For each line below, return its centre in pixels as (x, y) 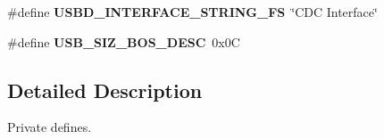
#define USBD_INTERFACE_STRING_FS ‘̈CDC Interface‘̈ (192, 12)
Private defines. (50, 127)
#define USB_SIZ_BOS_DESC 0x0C (124, 41)
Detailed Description (105, 90)
